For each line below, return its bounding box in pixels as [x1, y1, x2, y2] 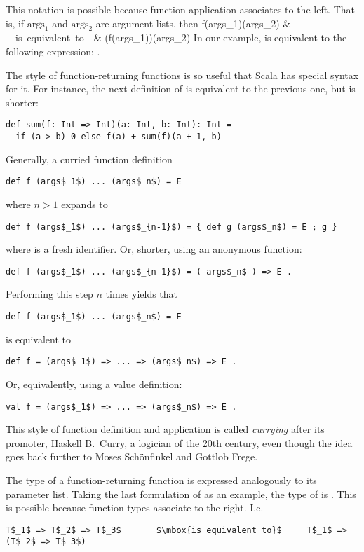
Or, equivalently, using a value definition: [6, 376, 182, 391]
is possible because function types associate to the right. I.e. [6, 500, 264, 515]
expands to [61, 196, 108, 211]
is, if [6, 15, 25, 30]
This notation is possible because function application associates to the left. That [6, 2, 356, 16]
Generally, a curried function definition [6, 151, 173, 166]
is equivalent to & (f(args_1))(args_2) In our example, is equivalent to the [15, 30, 347, 45]
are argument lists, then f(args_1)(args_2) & [95, 15, 291, 30]
